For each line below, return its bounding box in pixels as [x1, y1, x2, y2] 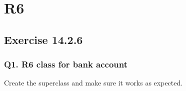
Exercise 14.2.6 [4, 31, 83, 47]
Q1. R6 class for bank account [4, 58, 128, 70]
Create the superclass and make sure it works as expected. [4, 77, 183, 88]
